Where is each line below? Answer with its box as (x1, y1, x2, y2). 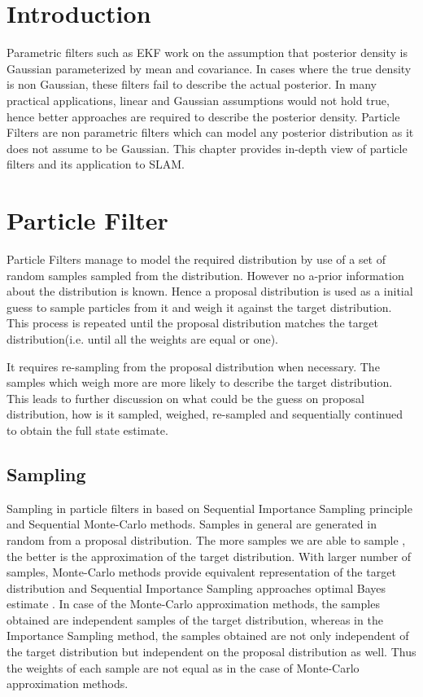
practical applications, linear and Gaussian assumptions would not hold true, (7, 91, 390, 108)
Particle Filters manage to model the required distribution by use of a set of (7, 251, 386, 267)
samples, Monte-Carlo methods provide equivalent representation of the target (7, 563, 396, 581)
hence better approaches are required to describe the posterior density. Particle (7, 107, 400, 125)
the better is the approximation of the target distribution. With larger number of (7, 547, 412, 564)
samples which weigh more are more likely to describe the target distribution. (7, 374, 393, 391)
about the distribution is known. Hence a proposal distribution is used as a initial (7, 283, 413, 300)
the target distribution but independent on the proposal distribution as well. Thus (7, 643, 416, 660)
